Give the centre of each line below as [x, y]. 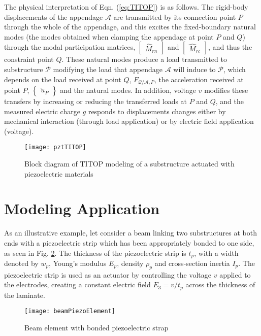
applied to [235, 274]
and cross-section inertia [192, 263]
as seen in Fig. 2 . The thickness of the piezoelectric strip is [95, 253]
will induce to [194, 69]
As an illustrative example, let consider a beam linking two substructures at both [131, 233]
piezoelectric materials [59, 173]
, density [130, 263]
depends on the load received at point [63, 79]
